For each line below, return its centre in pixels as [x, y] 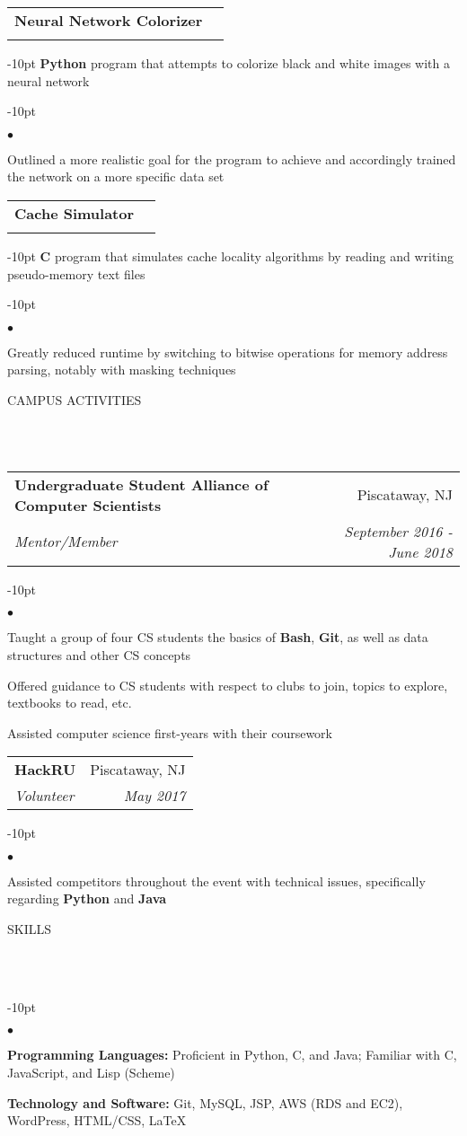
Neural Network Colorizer [109, 20]
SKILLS [30, 929]
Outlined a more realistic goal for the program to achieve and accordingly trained [232, 159]
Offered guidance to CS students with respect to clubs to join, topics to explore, [228, 685]
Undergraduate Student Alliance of [141, 484]
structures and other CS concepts [99, 654]
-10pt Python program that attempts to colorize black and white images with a [229, 63]
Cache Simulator [75, 213]
